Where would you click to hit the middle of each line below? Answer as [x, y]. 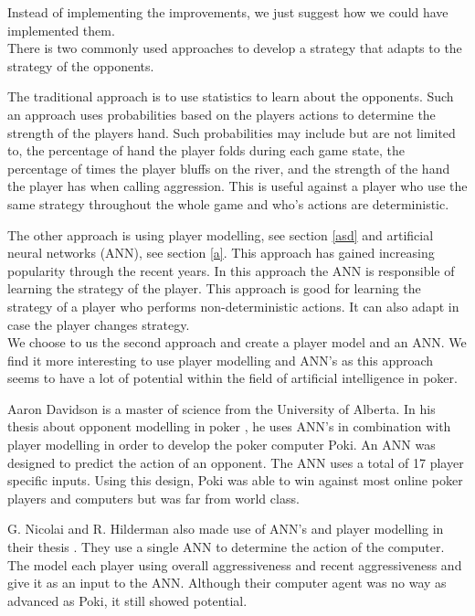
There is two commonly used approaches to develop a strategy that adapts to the [235, 48]
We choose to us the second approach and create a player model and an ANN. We [237, 342]
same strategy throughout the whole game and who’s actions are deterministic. [228, 203]
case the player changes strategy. [99, 324]
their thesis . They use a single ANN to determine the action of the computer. [226, 547]
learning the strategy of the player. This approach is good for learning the [214, 288]
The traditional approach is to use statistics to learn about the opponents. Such [231, 96]
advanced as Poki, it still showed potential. [127, 600]
